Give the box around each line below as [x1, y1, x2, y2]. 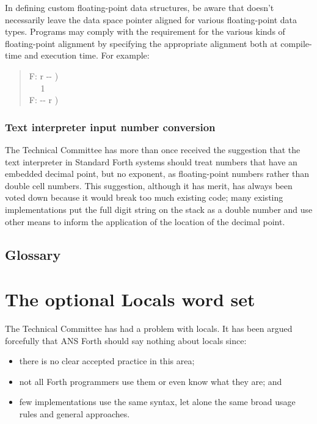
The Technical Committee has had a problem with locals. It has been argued [5, 322, 293, 335]
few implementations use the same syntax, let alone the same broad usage [19, 395, 296, 408]
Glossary [5, 245, 61, 264]
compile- [280, 37, 312, 49]
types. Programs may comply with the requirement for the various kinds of [5, 25, 285, 38]
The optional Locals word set [5, 287, 255, 312]
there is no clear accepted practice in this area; [19, 354, 195, 367]
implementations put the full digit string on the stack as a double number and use [5, 203, 313, 215]
